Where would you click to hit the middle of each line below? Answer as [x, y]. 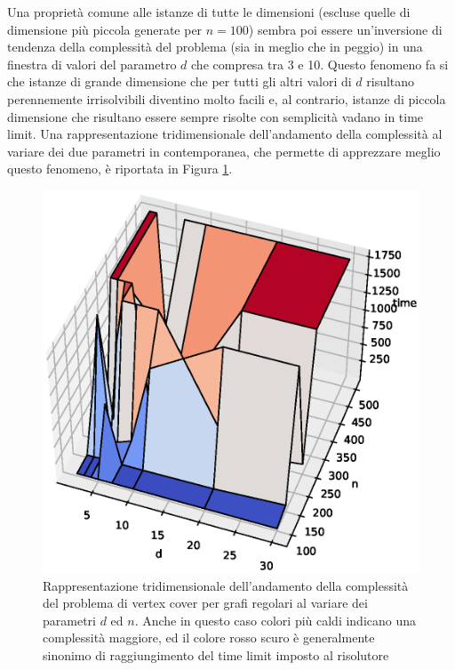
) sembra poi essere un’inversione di [345, 29]
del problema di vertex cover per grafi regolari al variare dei [205, 603]
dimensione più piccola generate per [105, 29]
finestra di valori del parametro [92, 64]
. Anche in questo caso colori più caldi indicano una [275, 620]
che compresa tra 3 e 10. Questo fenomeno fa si [320, 64]
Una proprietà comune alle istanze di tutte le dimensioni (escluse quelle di [209, 12]
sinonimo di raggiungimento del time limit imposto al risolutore [216, 654]
